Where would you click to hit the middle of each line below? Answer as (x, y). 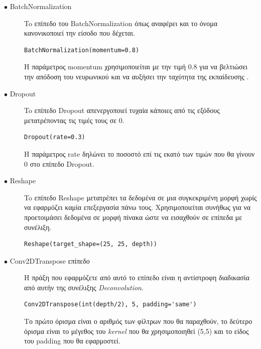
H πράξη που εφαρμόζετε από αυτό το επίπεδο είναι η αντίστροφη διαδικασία (137, 277)
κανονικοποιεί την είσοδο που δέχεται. (80, 33)
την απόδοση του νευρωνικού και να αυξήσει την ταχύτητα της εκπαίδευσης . (137, 76)
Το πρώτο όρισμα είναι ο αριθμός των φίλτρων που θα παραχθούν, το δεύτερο (138, 321)
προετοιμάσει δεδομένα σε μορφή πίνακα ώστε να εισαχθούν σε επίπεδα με (133, 217)
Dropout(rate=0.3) (55, 137)
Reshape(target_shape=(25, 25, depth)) (91, 244)
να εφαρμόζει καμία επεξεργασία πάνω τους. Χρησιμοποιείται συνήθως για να (138, 207)
